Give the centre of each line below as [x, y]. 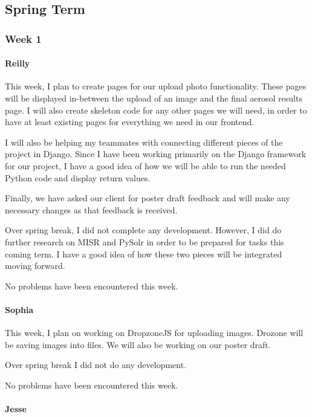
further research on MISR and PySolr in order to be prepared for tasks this [145, 241]
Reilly [18, 63]
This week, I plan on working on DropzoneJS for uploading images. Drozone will [154, 333]
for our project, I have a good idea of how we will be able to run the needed [145, 165]
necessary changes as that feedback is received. [91, 209]
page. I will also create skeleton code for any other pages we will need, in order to [156, 110]
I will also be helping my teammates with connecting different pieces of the [144, 142]
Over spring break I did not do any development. [96, 365]
